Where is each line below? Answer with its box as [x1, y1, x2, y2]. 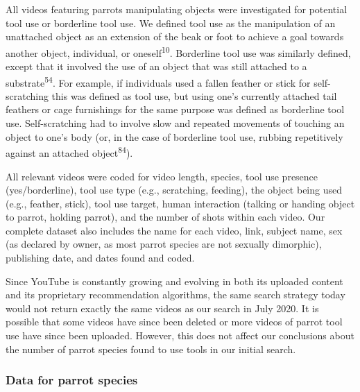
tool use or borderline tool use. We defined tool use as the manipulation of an [6, 15, 336, 30]
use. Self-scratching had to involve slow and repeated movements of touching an [6, 116, 345, 130]
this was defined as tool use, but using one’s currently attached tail [51, 88, 337, 103]
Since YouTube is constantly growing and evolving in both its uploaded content [6, 273, 343, 288]
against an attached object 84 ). [6, 144, 133, 160]
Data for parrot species [6, 371, 138, 389]
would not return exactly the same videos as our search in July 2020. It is [6, 300, 319, 315]
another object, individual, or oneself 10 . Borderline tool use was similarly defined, [6, 43, 351, 60]
